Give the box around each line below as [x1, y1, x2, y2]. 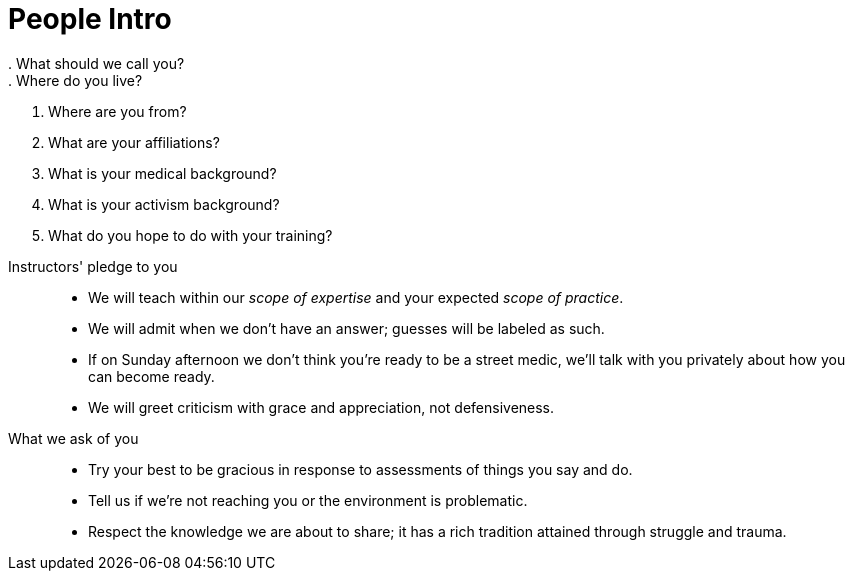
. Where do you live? [8, 71, 143, 89]
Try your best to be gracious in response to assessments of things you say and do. [88, 460, 633, 478]
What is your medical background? [48, 164, 277, 182]
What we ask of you [8, 429, 139, 447]
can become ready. [88, 367, 215, 385]
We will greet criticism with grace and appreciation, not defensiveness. [88, 398, 555, 416]
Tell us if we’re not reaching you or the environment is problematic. [88, 491, 528, 509]
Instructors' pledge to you [8, 257, 178, 275]
